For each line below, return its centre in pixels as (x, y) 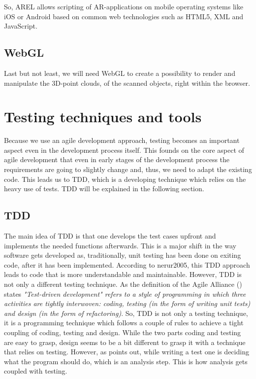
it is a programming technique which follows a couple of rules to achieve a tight (124, 323)
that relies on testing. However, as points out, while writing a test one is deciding (127, 352)
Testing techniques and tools (103, 117)
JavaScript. (21, 26)
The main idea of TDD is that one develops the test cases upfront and (110, 236)
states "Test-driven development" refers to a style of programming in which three (125, 293)
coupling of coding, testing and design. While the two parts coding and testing (123, 332)
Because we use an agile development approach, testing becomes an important (122, 140)
